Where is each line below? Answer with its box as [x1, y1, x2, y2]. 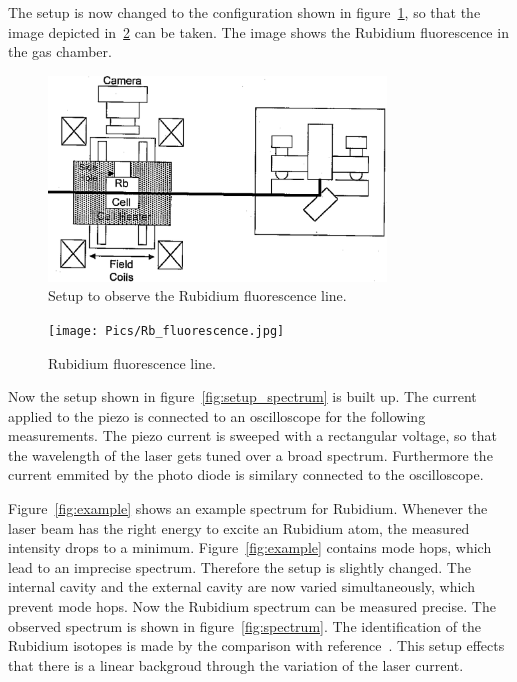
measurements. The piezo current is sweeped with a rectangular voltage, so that [8, 425, 497, 446]
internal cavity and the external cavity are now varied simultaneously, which [8, 576, 475, 597]
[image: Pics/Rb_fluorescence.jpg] [48, 323, 285, 338]
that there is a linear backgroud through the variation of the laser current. [8, 654, 464, 675]
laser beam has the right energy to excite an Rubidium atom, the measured [8, 517, 470, 538]
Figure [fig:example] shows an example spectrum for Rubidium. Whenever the [8, 498, 488, 519]
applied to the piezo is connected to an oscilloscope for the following [8, 405, 426, 426]
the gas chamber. [8, 41, 112, 62]
